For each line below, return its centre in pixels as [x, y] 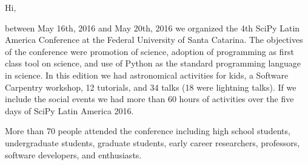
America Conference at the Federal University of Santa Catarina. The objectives [154, 40]
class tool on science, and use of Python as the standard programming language [153, 63]
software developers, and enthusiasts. [73, 154]
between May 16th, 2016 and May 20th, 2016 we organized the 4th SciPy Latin [152, 27]
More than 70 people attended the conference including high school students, [148, 131]
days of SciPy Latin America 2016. [69, 110]
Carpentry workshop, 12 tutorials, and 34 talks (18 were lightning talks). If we [151, 87]
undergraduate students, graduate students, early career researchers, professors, [152, 142]
